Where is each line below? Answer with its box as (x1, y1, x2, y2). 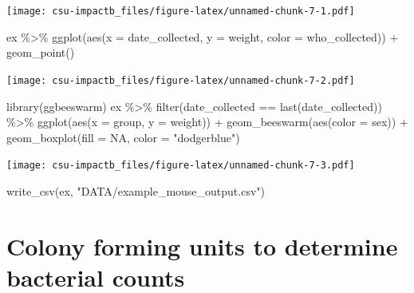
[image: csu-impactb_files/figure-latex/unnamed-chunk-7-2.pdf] (6, 74, 355, 86)
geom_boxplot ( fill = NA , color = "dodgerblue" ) (6, 129, 240, 145)
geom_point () (6, 44, 75, 61)
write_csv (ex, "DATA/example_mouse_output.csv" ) (6, 182, 266, 199)
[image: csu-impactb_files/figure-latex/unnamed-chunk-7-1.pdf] (6, 6, 355, 17)
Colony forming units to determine (6, 229, 398, 262)
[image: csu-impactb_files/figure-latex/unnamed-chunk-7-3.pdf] (6, 160, 355, 172)
